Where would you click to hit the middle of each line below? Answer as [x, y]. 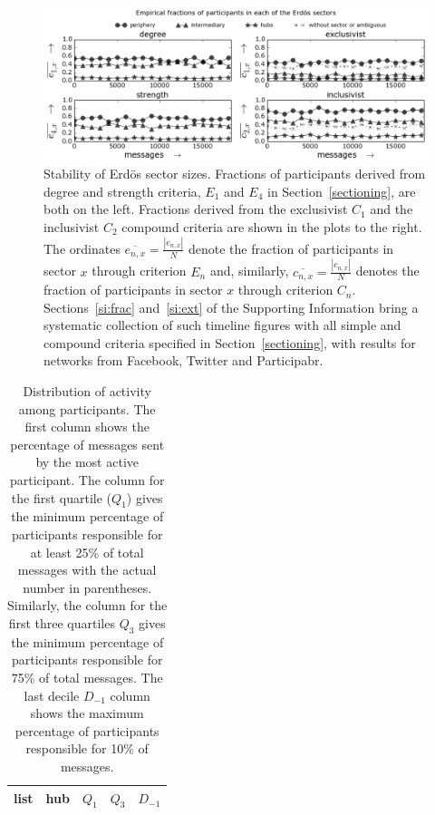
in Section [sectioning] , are [341, 191]
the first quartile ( [62, 497]
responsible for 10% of [87, 748]
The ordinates [82, 248]
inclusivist [72, 226]
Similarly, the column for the [87, 605]
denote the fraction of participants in [291, 248]
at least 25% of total [87, 552]
